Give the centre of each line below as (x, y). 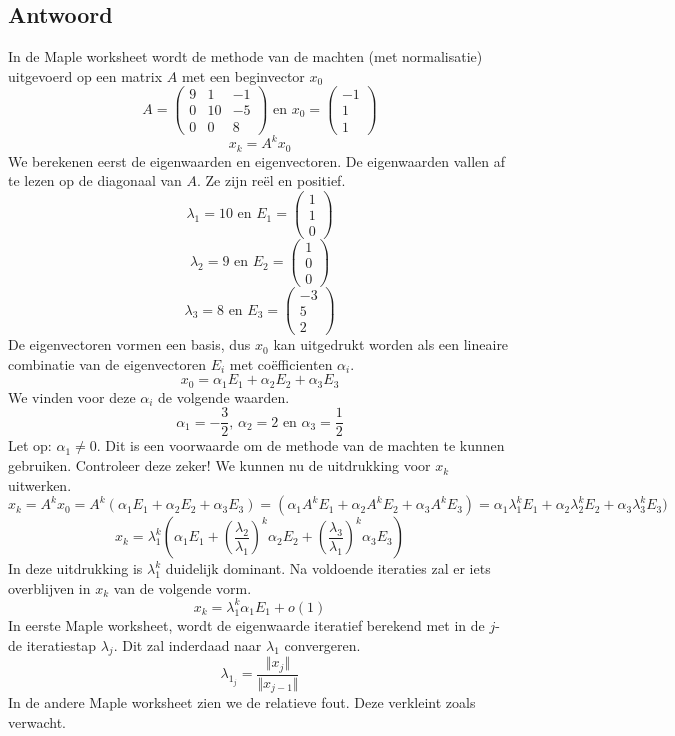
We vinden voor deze (72, 396)
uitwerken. (40, 484)
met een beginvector (243, 75)
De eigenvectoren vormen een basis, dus (129, 344)
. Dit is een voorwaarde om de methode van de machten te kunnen (300, 445)
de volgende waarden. (224, 396)
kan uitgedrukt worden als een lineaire (391, 344)
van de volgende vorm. (182, 587)
